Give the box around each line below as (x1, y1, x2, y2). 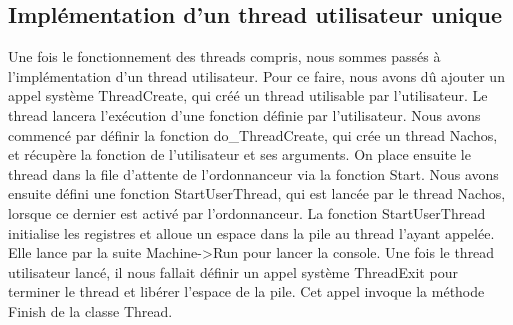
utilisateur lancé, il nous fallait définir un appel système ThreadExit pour (8, 261, 458, 282)
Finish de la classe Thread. (8, 300, 173, 321)
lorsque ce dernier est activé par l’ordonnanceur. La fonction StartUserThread (8, 202, 486, 223)
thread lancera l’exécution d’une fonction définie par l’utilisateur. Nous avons (8, 104, 481, 125)
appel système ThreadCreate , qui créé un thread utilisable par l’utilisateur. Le (8, 85, 488, 106)
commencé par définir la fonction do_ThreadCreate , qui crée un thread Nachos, (8, 124, 498, 145)
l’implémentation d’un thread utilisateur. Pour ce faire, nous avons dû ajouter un (8, 65, 505, 86)
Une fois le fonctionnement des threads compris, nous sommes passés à (8, 46, 441, 67)
